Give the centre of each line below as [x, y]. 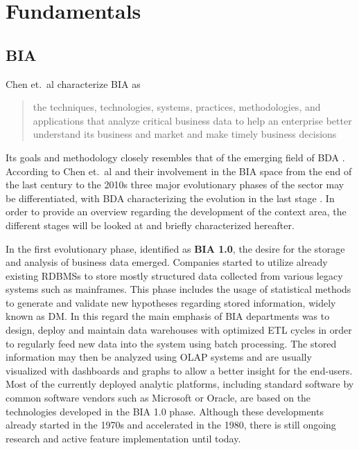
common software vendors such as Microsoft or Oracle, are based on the [158, 398]
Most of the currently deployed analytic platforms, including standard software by [180, 384]
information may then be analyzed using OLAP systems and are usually [159, 357]
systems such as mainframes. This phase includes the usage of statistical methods [178, 289]
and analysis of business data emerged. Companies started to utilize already [167, 262]
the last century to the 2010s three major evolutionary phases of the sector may [175, 184]
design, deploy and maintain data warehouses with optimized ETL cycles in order [179, 330]
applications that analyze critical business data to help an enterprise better [192, 120]
